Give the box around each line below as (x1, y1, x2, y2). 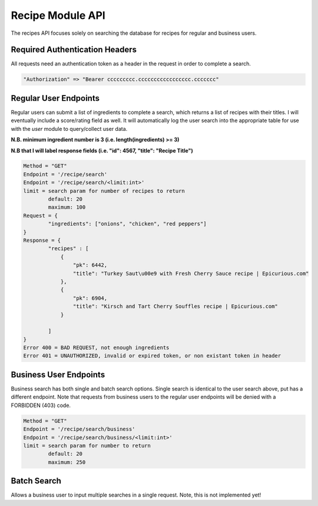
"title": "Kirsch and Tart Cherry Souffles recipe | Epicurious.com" (72, 303, 278, 310)
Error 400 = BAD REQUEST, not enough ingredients (23, 344, 170, 351)
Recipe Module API (11, 9, 105, 22)
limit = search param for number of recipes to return (23, 188, 185, 194)
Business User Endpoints (11, 369, 105, 380)
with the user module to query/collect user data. (11, 125, 128, 132)
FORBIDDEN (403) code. (11, 402, 71, 409)
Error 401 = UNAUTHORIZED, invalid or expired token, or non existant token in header (23, 353, 281, 359)
